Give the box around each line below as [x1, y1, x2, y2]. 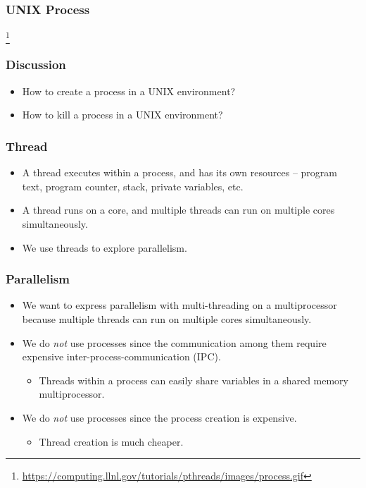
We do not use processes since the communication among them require [22, 335, 327, 350]
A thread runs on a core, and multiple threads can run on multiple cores [22, 202, 335, 217]
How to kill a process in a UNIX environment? [22, 107, 223, 122]
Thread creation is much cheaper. [39, 434, 184, 449]
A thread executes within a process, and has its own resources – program [22, 165, 337, 180]
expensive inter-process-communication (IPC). [22, 349, 221, 364]
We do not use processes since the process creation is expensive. [22, 410, 297, 425]
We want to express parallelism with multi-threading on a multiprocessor [22, 298, 337, 312]
